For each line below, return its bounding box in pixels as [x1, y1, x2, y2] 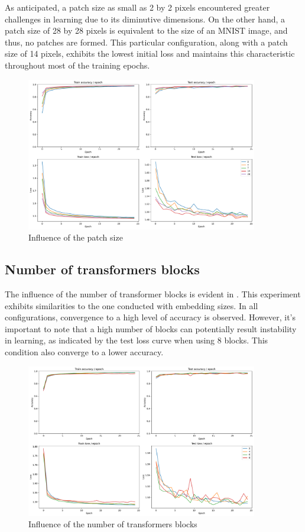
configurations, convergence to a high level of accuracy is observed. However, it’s [5, 311, 296, 323]
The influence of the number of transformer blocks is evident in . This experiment [5, 287, 301, 300]
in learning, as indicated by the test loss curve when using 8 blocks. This [5, 334, 268, 346]
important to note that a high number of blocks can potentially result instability [5, 322, 297, 335]
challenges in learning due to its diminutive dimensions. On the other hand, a [5, 12, 285, 25]
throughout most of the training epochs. [5, 59, 150, 71]
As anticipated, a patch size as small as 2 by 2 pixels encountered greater [5, 1, 270, 13]
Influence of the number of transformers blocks [28, 518, 197, 530]
